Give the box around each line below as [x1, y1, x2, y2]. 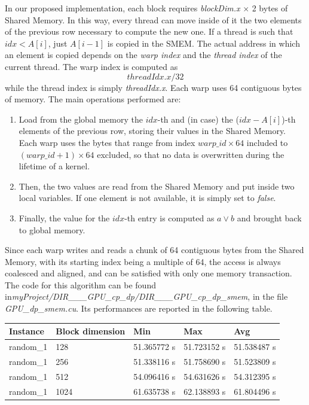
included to [246, 136, 288, 148]
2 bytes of [252, 2, 288, 14]
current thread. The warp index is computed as [5, 60, 178, 72]
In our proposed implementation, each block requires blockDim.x [5, 2, 240, 14]
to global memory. [19, 223, 85, 236]
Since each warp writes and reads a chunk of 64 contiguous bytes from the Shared [5, 243, 304, 256]
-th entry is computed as [124, 211, 215, 224]
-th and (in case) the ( [157, 112, 239, 125]
